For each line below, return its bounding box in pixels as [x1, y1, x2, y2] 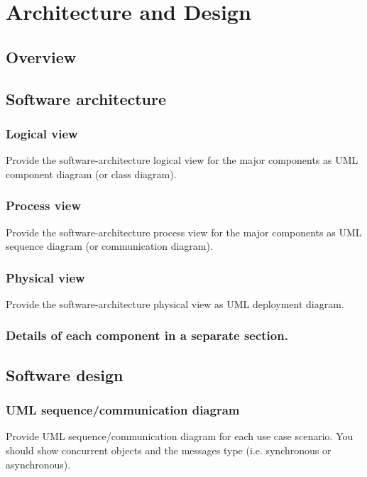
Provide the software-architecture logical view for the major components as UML [6, 153, 358, 168]
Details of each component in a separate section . [6, 327, 288, 344]
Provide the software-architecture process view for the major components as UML [6, 224, 362, 239]
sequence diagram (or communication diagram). [6, 238, 213, 253]
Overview [6, 45, 77, 67]
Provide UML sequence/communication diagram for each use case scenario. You [6, 429, 354, 444]
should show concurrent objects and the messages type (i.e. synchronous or [6, 443, 332, 457]
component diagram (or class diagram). [6, 166, 177, 181]
